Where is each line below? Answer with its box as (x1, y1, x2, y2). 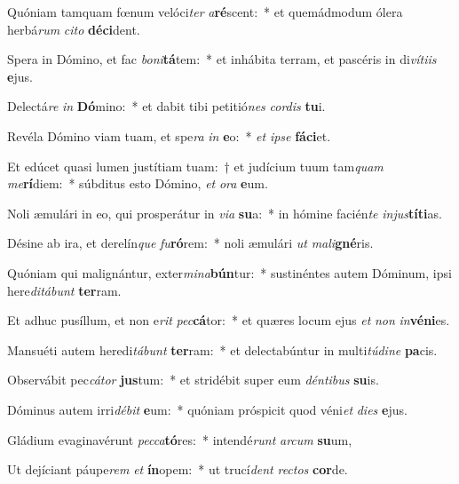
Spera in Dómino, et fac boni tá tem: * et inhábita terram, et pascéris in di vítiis (7, 50, 437, 68)
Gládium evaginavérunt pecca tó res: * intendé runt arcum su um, (7, 430, 352, 448)
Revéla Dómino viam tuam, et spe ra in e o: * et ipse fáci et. (7, 126, 331, 145)
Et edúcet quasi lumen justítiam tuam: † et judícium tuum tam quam (7, 156, 384, 175)
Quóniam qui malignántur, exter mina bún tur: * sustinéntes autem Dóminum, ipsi (7, 263, 452, 282)
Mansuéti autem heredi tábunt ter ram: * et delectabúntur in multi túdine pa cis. (7, 340, 438, 359)
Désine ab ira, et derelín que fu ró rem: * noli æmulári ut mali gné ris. (7, 234, 374, 252)
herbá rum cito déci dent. (7, 20, 140, 38)
